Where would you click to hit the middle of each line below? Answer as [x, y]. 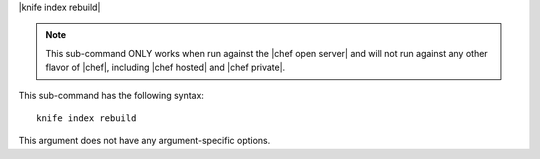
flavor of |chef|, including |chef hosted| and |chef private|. [165, 67]
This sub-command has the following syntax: [111, 95]
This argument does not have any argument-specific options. [144, 141]
